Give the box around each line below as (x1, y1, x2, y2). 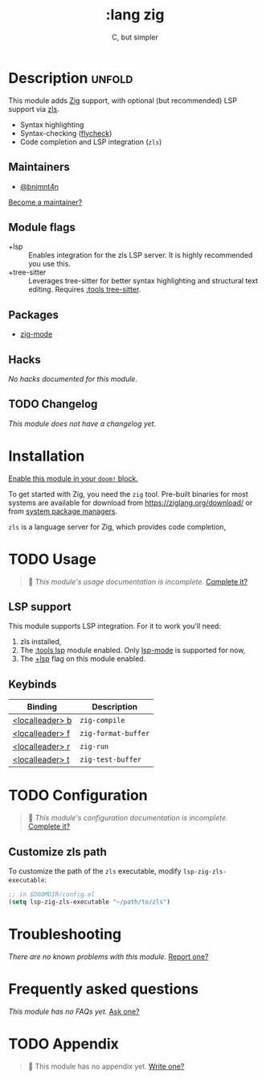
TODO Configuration (8, 787, 148, 804)
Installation (8, 447, 85, 465)
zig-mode (19, 329, 53, 339)
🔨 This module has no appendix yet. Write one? (27, 1061, 185, 1071)
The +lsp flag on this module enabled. (19, 654, 146, 664)
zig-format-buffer (79, 729, 150, 738)
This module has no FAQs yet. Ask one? (8, 1007, 140, 1016)
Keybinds (8, 677, 58, 691)
